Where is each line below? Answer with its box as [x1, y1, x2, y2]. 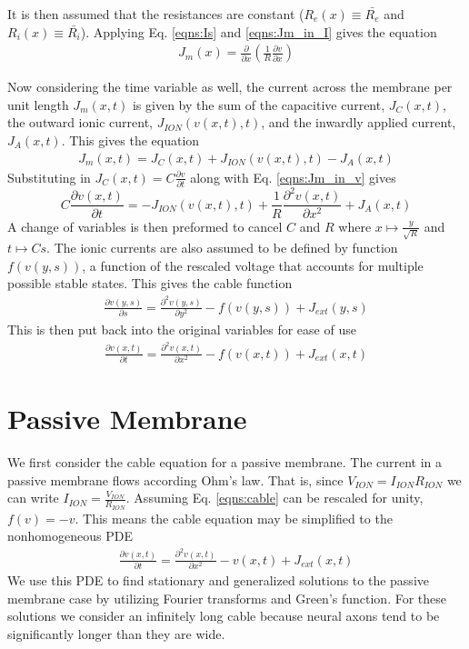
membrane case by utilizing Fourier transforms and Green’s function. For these [7, 588, 446, 607]
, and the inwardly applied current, [261, 113, 456, 132]
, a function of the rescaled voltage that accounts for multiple [82, 255, 424, 275]
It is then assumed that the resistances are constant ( [7, 5, 304, 23]
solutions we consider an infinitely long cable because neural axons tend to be [7, 606, 440, 625]
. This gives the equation [61, 131, 200, 149]
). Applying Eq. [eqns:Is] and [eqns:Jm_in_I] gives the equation [80, 22, 437, 41]
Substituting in [7, 167, 91, 186]
